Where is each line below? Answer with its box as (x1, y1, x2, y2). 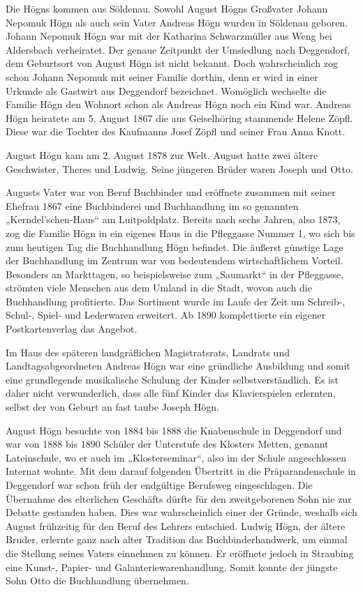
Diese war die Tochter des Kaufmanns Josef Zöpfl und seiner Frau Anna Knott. (6, 124, 346, 139)
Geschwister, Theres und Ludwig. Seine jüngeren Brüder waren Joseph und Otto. (6, 161, 353, 176)
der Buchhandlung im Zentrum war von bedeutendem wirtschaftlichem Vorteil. (6, 253, 343, 268)
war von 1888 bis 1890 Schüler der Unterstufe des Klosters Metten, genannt (6, 437, 329, 451)
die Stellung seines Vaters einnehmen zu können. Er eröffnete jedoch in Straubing (6, 545, 354, 560)
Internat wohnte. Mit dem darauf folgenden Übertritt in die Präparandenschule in (6, 464, 356, 478)
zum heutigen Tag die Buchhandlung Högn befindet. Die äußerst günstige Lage (6, 239, 343, 254)
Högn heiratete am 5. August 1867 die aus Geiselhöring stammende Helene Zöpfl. (6, 110, 353, 125)
